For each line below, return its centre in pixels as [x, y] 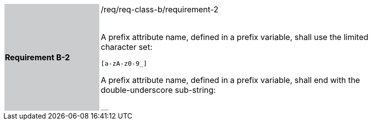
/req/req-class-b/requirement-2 [160, 9]
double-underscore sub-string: [158, 90]
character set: [127, 47]
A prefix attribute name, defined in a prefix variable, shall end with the [230, 80]
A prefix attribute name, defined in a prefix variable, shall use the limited [235, 37]
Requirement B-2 [38, 57]
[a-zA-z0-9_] [124, 63]
